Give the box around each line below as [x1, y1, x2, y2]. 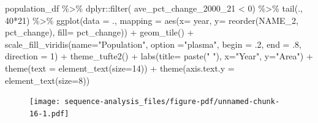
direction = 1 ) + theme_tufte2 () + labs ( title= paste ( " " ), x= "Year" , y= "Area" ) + [5, 50, 313, 62]
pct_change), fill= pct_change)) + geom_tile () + [5, 26, 194, 39]
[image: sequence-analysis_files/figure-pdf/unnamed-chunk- [29, 97, 280, 106]
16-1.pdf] [29, 109, 69, 118]
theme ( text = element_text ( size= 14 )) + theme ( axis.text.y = [5, 61, 235, 74]
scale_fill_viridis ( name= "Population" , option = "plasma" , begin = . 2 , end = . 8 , [5, 37, 301, 50]
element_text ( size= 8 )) [5, 73, 90, 86]
